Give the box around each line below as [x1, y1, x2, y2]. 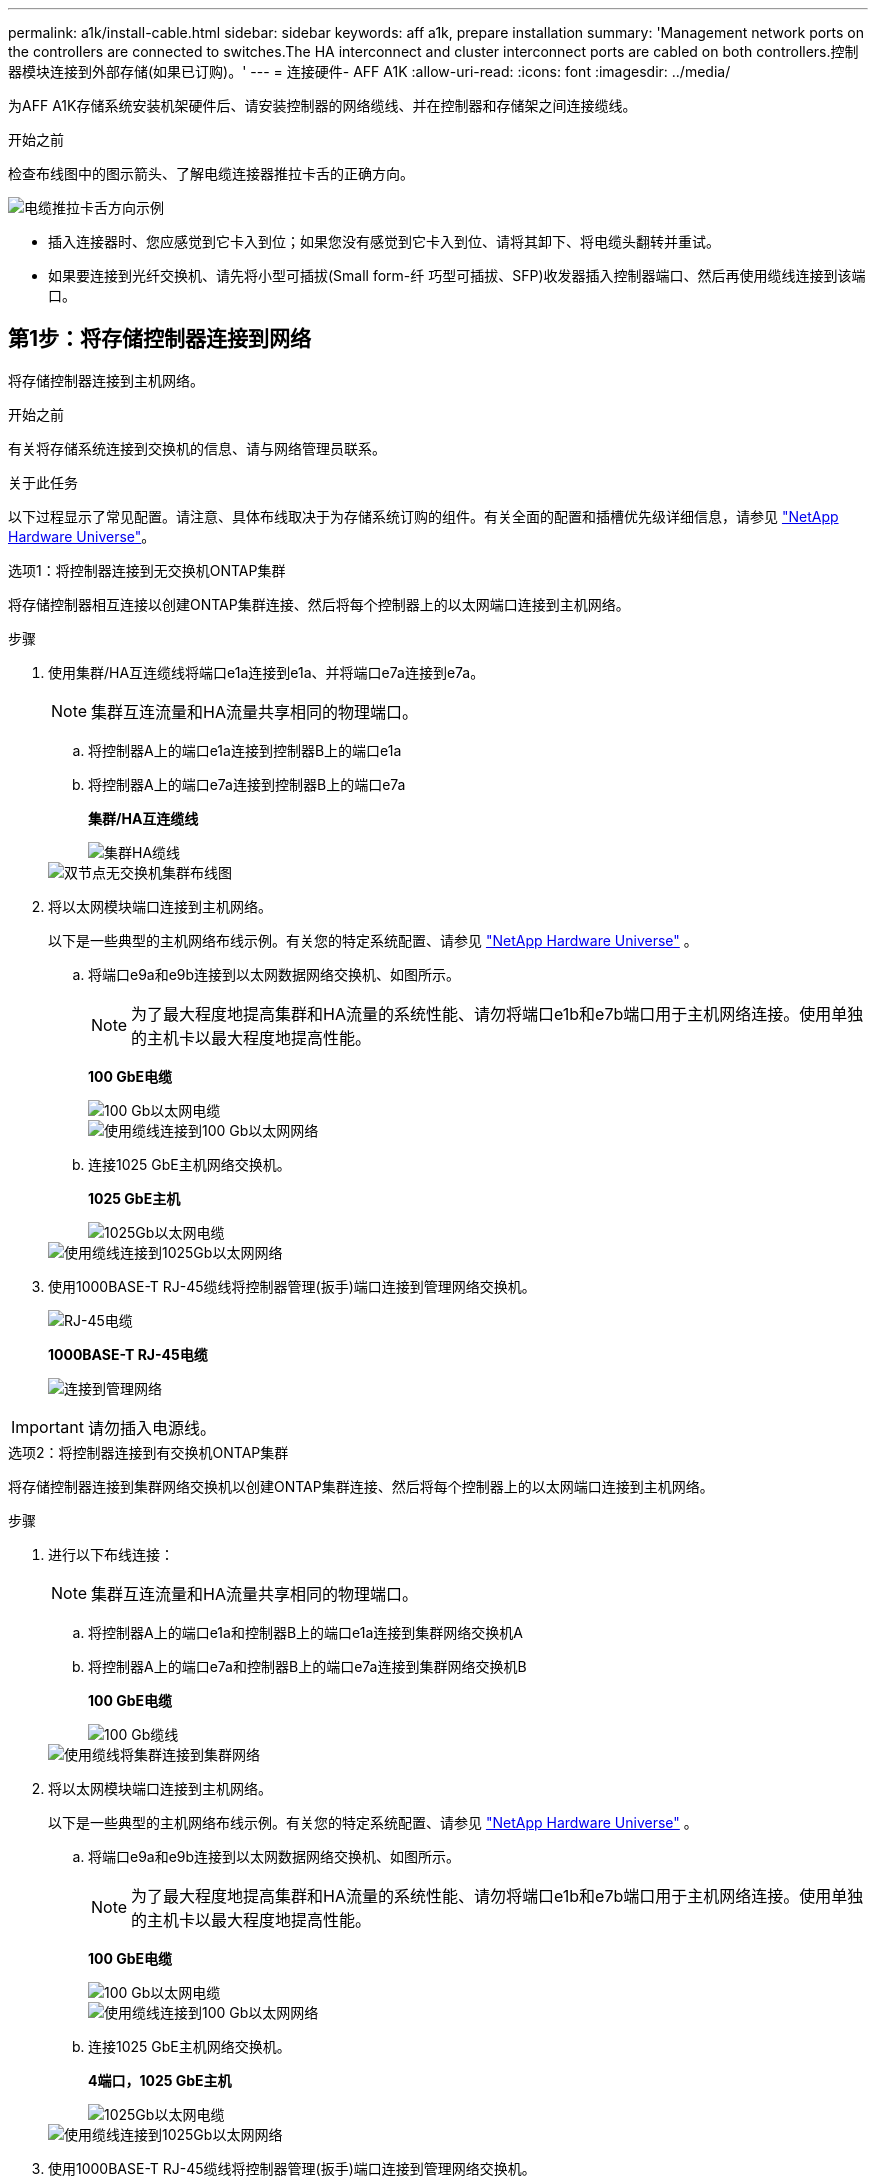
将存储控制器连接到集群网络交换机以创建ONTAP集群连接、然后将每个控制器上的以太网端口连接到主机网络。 [8, 1477, 714, 1495]
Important [11, 1416, 84, 1437]
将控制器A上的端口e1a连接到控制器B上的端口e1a [88, 741, 402, 759]
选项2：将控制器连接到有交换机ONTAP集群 [8, 1443, 289, 1461]
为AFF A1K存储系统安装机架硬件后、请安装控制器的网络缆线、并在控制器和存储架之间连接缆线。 [8, 97, 637, 114]
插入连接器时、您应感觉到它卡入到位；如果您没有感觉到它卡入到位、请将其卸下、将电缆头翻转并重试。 [48, 233, 720, 250]
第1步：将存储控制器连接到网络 [8, 326, 312, 352]
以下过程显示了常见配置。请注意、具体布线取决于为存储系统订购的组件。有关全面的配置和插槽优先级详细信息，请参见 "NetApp [8, 507, 839, 525]
